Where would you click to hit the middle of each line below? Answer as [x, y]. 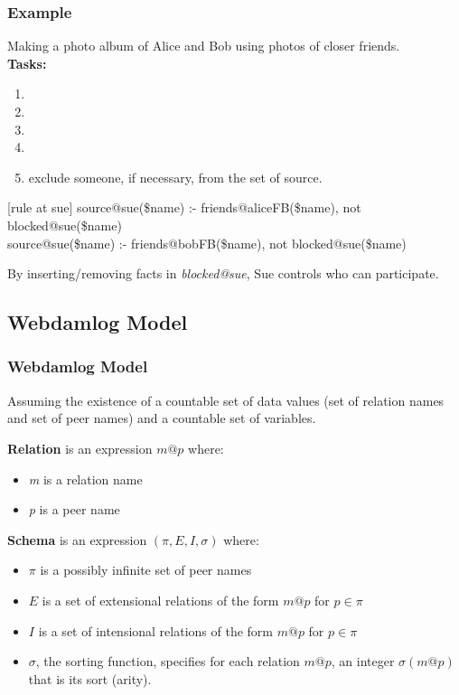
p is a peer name [74, 509]
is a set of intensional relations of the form [156, 630]
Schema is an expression [77, 539]
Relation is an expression [80, 448]
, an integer [363, 661]
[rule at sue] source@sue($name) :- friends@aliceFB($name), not [184, 207]
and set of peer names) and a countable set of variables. [162, 418]
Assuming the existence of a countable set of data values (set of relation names [226, 400]
